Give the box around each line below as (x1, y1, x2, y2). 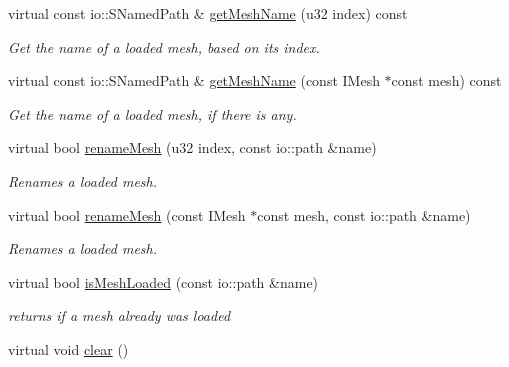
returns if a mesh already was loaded (8, 305, 231, 326)
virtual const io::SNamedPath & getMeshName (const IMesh (8, 70, 380, 91)
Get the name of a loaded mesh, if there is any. (8, 103, 297, 124)
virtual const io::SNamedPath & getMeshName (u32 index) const (8, 3, 408, 23)
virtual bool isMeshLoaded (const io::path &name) (8, 271, 319, 292)
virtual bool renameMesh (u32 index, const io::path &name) (8, 137, 377, 158)
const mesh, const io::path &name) (257, 204, 471, 225)
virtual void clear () (8, 338, 129, 359)
